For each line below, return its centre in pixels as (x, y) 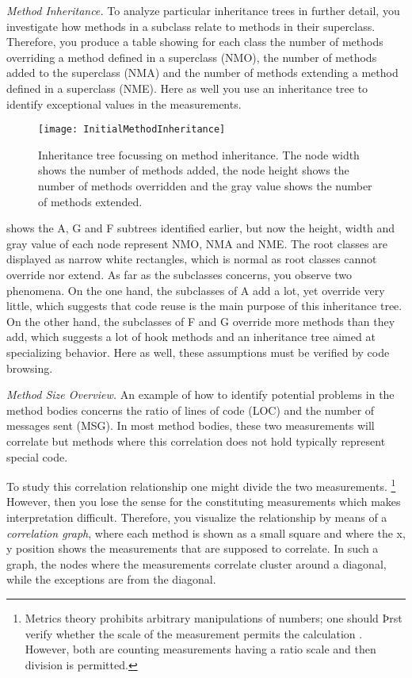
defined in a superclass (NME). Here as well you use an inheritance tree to (187, 88)
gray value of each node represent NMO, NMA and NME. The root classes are (197, 243)
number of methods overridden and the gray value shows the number (205, 186)
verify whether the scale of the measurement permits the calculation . (194, 633)
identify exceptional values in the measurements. (124, 103)
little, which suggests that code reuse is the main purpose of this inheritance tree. (204, 306)
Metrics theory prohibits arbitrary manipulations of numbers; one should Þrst (214, 617)
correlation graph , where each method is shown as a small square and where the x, (206, 532)
